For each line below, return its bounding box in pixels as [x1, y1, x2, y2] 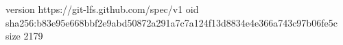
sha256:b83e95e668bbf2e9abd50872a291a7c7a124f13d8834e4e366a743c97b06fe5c [5, 15, 338, 29]
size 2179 [5, 29, 43, 43]
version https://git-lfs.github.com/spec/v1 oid [5, 2, 199, 16]
